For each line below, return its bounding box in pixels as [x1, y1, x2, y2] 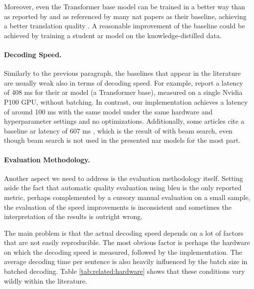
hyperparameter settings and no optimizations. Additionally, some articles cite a [4, 116, 244, 126]
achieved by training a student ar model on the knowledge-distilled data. [4, 30, 222, 40]
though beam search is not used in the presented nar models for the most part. [4, 135, 241, 145]
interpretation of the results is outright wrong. [4, 211, 143, 222]
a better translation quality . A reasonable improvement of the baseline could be [4, 21, 245, 31]
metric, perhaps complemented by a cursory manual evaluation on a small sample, [4, 192, 251, 202]
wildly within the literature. [4, 275, 88, 286]
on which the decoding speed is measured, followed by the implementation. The [4, 246, 242, 257]
